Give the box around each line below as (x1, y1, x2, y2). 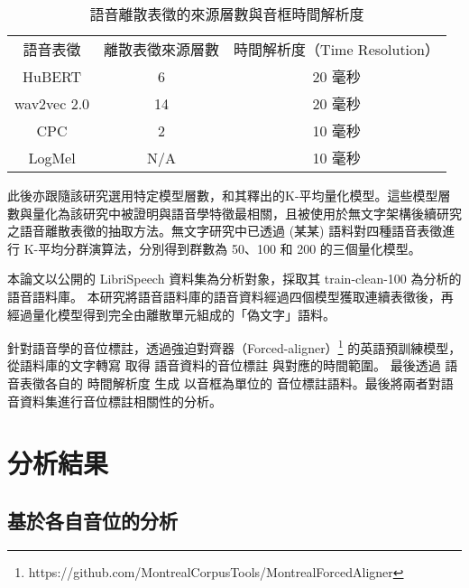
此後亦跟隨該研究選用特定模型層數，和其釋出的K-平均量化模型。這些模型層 (7, 186, 451, 204)
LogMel (28, 146, 76, 168)
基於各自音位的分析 (7, 506, 178, 534)
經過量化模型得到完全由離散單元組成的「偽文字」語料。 (7, 304, 336, 323)
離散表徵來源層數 (104, 39, 220, 60)
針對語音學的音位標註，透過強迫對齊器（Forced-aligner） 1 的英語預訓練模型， (7, 336, 462, 357)
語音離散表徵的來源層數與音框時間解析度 (89, 4, 364, 24)
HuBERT (22, 65, 82, 87)
